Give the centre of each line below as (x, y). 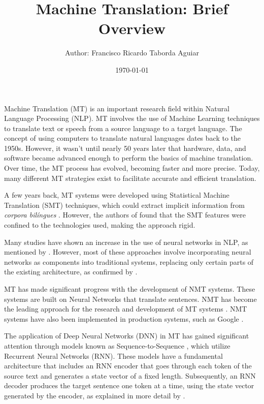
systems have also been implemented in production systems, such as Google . (124, 318)
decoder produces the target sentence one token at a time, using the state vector (129, 385)
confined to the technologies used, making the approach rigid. (100, 225)
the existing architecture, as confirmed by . (71, 272)
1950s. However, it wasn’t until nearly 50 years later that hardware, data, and (125, 148)
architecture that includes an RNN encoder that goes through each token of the (128, 366)
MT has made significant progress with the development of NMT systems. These (130, 289)
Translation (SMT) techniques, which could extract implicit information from (125, 205)
